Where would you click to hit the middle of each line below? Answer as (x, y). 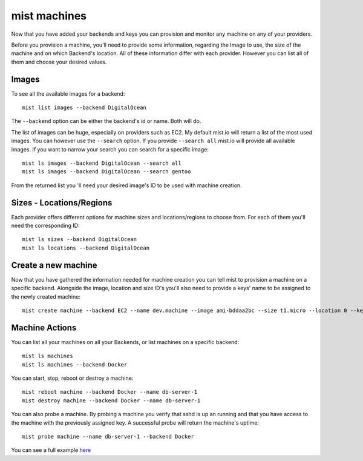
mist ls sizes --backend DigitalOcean (80, 240)
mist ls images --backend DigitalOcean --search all (102, 163)
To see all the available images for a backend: (68, 93)
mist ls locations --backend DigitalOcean (86, 248)
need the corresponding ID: (45, 226)
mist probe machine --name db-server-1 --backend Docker (108, 436)
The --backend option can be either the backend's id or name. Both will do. (106, 121)
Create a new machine (54, 265)
